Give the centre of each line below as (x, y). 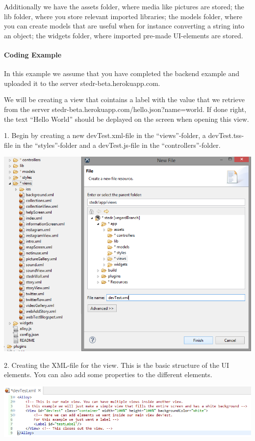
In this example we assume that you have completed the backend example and (122, 73)
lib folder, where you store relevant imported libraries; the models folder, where (123, 16)
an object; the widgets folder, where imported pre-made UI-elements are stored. (124, 35)
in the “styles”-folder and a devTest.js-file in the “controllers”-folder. (118, 145)
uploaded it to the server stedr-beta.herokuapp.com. (82, 83)
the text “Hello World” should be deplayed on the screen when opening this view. (127, 119)
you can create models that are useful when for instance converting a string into (124, 26)
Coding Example (33, 54)
